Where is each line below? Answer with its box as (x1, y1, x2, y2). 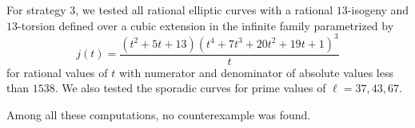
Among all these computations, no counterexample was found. (6, 106, 311, 122)
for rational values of (6, 64, 108, 80)
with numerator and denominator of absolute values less (118, 64, 393, 80)
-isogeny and (347, 2, 409, 17)
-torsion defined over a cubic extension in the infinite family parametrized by (18, 17, 394, 33)
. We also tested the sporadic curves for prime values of (54, 80, 326, 96)
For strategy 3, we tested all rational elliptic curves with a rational (6, 2, 333, 17)
